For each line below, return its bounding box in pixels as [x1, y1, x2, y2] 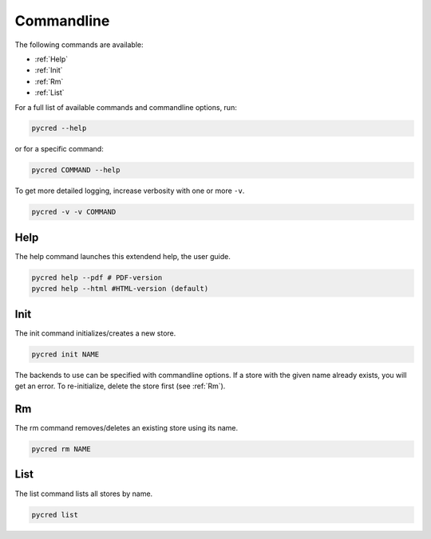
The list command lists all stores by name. [14, 489, 153, 498]
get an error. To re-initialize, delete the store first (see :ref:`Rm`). [14, 381, 226, 391]
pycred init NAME [31, 349, 100, 359]
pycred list [31, 510, 79, 519]
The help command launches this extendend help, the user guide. [14, 251, 231, 261]
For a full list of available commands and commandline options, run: [14, 102, 237, 112]
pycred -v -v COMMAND [31, 207, 117, 217]
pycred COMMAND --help [31, 166, 121, 175]
